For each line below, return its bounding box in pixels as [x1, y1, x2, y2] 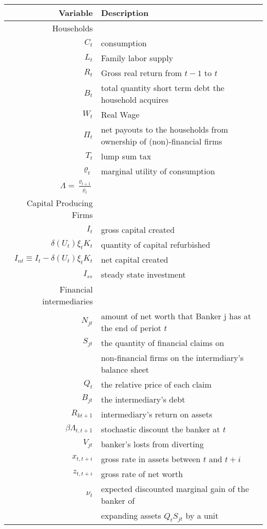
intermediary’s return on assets [101, 408, 213, 420]
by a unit [185, 509, 219, 521]
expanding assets [101, 509, 161, 521]
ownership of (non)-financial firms [101, 135, 222, 147]
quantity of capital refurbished [101, 238, 211, 250]
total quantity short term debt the [101, 82, 224, 94]
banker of [101, 494, 135, 506]
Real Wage [101, 108, 140, 120]
